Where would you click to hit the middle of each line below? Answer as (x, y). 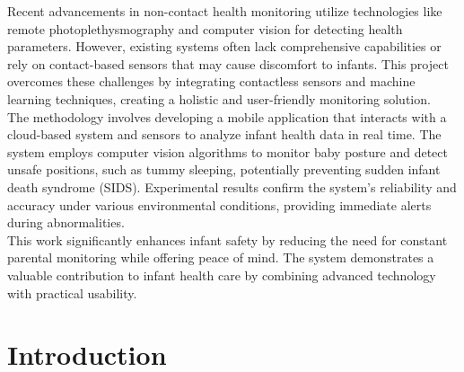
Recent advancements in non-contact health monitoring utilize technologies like (225, 11)
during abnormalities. (66, 222)
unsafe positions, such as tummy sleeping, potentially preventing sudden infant (224, 169)
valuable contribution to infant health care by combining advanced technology (222, 275)
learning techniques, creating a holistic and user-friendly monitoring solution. (219, 98)
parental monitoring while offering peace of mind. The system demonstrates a (221, 257)
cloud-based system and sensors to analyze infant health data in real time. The (224, 134)
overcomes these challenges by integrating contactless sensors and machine (211, 81)
